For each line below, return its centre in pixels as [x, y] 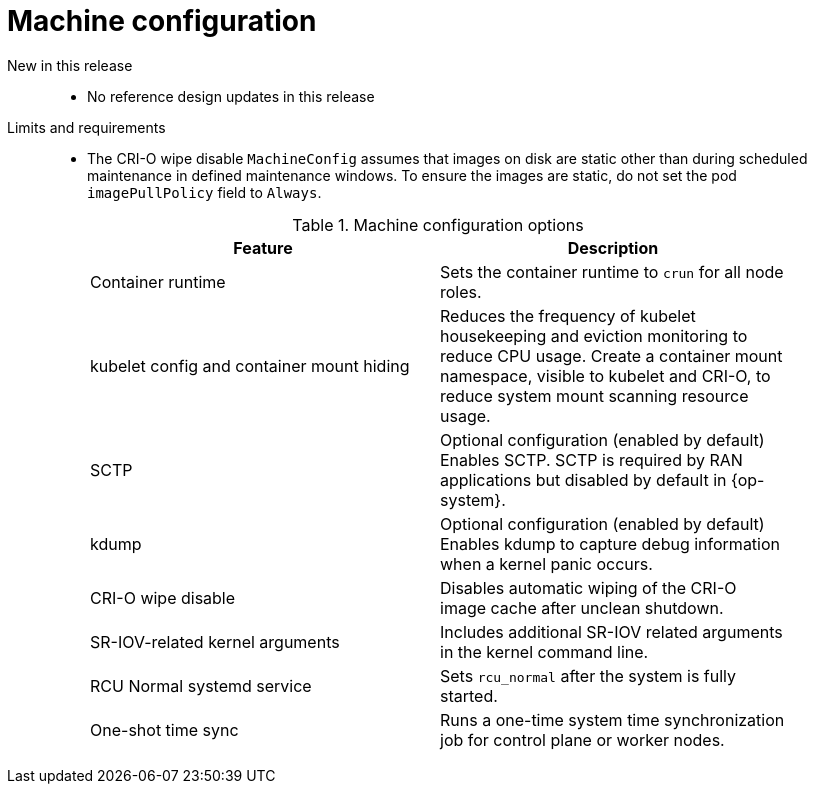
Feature [263, 247]
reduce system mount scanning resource [594, 395]
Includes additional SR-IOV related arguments [611, 631]
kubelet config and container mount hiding [250, 365]
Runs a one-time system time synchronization [612, 719]
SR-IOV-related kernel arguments [215, 641]
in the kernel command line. [544, 651]
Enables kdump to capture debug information [610, 543]
